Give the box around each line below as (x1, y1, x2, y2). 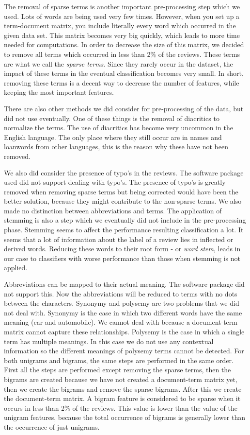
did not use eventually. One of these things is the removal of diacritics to (4, 113, 219, 123)
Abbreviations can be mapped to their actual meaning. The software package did (4, 279, 245, 289)
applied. (4, 262, 28, 273)
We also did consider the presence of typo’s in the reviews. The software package (4, 167, 244, 177)
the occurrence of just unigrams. (4, 421, 100, 432)
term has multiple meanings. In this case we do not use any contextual (4, 336, 214, 346)
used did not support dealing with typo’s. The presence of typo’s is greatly (4, 177, 226, 187)
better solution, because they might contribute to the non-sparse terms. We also (4, 196, 242, 206)
